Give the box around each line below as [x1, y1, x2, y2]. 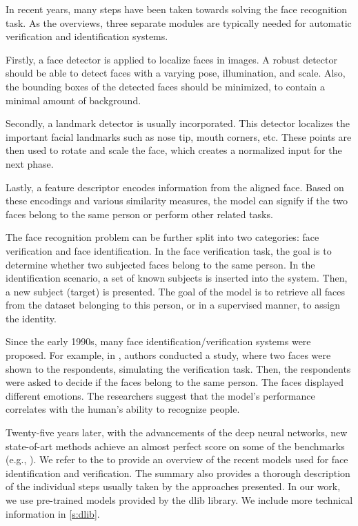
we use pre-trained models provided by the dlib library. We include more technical [6, 493, 353, 507]
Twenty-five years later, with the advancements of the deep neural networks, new [6, 425, 348, 440]
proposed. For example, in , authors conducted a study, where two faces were [6, 348, 331, 362]
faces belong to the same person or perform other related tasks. [6, 206, 273, 221]
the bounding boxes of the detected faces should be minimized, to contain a [6, 79, 326, 93]
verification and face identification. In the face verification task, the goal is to [6, 243, 332, 257]
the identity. [6, 311, 57, 325]
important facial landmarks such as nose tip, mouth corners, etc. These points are [6, 129, 352, 144]
